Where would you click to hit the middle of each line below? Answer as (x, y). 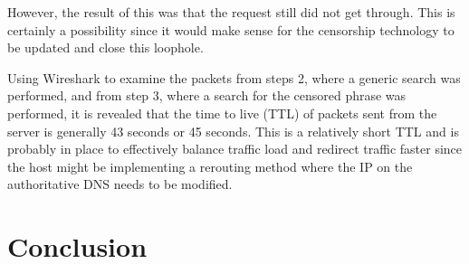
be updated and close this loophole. (105, 47)
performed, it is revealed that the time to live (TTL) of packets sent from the (222, 113)
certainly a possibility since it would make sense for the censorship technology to (231, 29)
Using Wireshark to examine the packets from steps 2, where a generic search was (234, 77)
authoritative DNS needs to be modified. (120, 184)
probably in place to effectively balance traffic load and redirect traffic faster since (235, 149)
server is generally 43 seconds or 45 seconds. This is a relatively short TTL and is (233, 131)
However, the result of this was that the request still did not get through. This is (231, 12)
